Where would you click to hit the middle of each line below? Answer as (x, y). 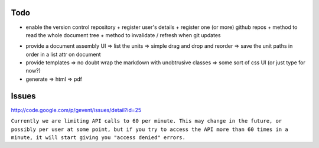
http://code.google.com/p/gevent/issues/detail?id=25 (76, 110)
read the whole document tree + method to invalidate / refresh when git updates (123, 35)
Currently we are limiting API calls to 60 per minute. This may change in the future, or (147, 121)
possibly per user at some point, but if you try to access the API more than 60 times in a (150, 129)
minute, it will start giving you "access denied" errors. (98, 137)
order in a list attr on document (63, 54)
